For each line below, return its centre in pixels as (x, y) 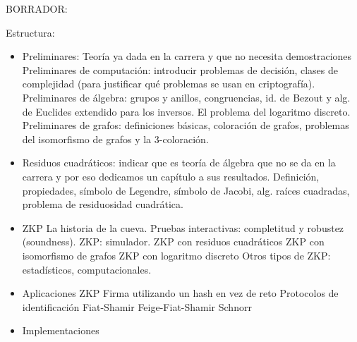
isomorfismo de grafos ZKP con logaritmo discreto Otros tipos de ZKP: (176, 255)
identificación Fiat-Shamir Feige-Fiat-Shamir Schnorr (137, 306)
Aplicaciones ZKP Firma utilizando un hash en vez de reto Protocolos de (180, 293)
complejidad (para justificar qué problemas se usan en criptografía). (169, 84)
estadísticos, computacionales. (87, 269)
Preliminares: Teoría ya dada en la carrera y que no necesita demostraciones (187, 56)
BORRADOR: (37, 8)
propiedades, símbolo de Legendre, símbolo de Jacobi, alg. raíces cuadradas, (186, 190)
